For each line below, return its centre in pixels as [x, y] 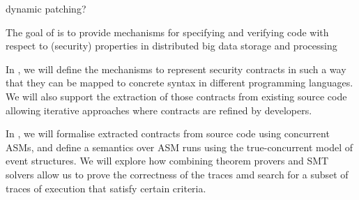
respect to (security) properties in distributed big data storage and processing [171, 46]
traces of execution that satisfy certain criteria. [106, 188]
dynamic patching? [46, 8]
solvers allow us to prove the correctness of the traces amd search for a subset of [177, 174]
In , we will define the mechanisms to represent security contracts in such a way [176, 69]
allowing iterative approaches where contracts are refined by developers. [159, 110]
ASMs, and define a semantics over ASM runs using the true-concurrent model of [179, 147]
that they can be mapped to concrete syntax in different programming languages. [179, 83]
